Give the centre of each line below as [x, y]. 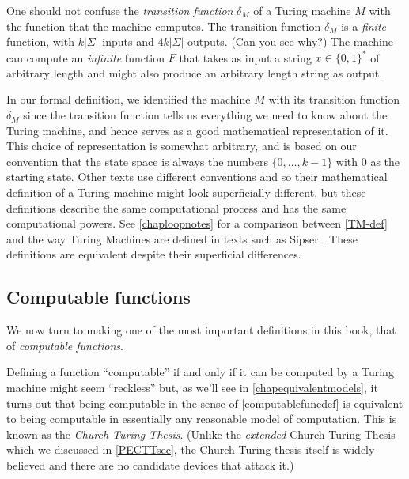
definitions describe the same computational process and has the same [176, 207]
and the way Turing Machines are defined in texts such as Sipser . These [182, 238]
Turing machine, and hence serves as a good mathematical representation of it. [197, 130]
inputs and [128, 41]
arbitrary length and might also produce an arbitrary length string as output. [195, 72]
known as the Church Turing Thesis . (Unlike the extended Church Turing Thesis [201, 434]
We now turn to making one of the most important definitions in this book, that [201, 330]
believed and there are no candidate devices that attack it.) [150, 464]
